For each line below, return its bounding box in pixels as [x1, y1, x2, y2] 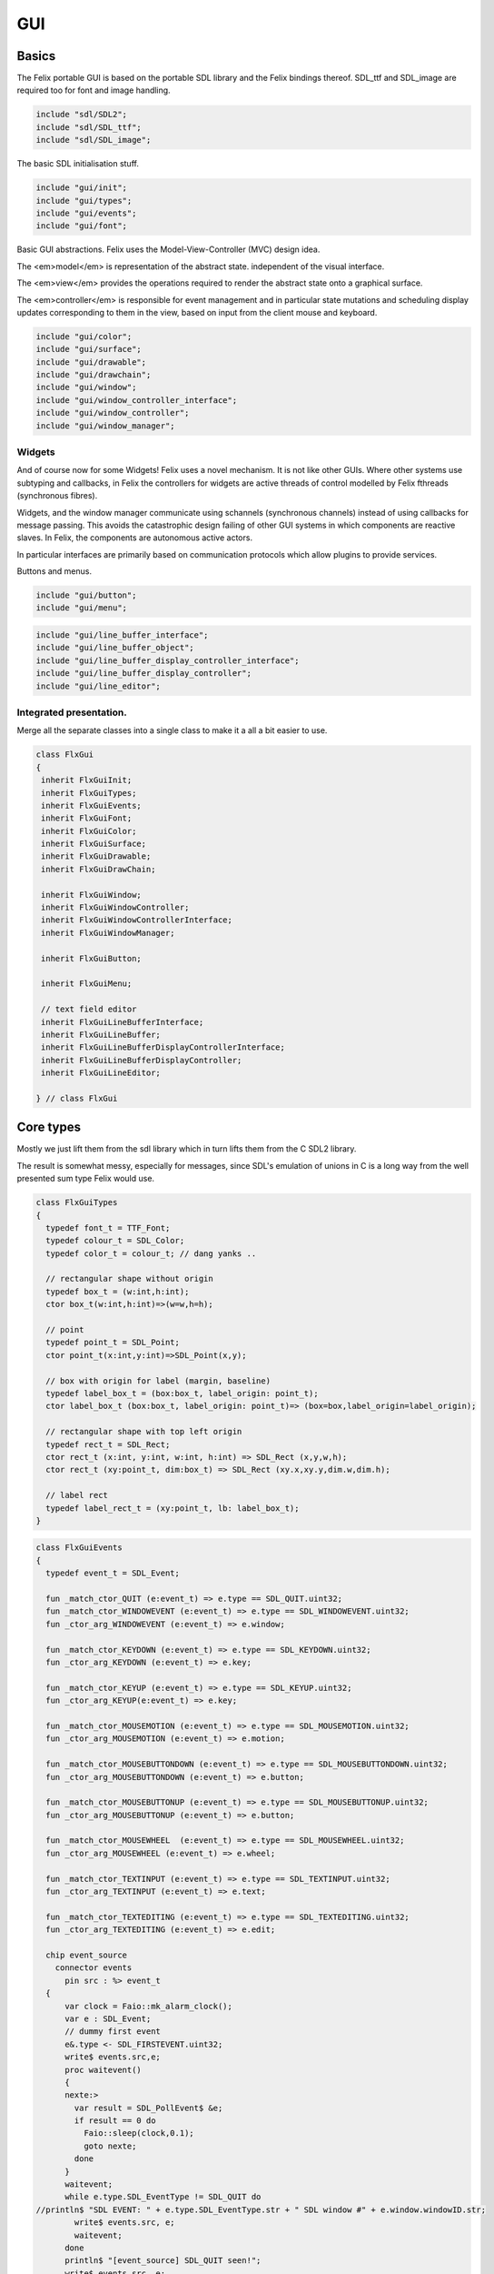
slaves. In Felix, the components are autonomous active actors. [16, 532, 253, 543]
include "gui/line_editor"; [35, 680, 161, 691]
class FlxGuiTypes [35, 1197, 118, 1208]
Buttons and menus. [16, 566, 93, 577]
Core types [16, 1120, 82, 1135]
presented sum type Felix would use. [16, 1173, 154, 1184]
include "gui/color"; [35, 331, 133, 341]
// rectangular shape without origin [45, 1273, 213, 1284]
